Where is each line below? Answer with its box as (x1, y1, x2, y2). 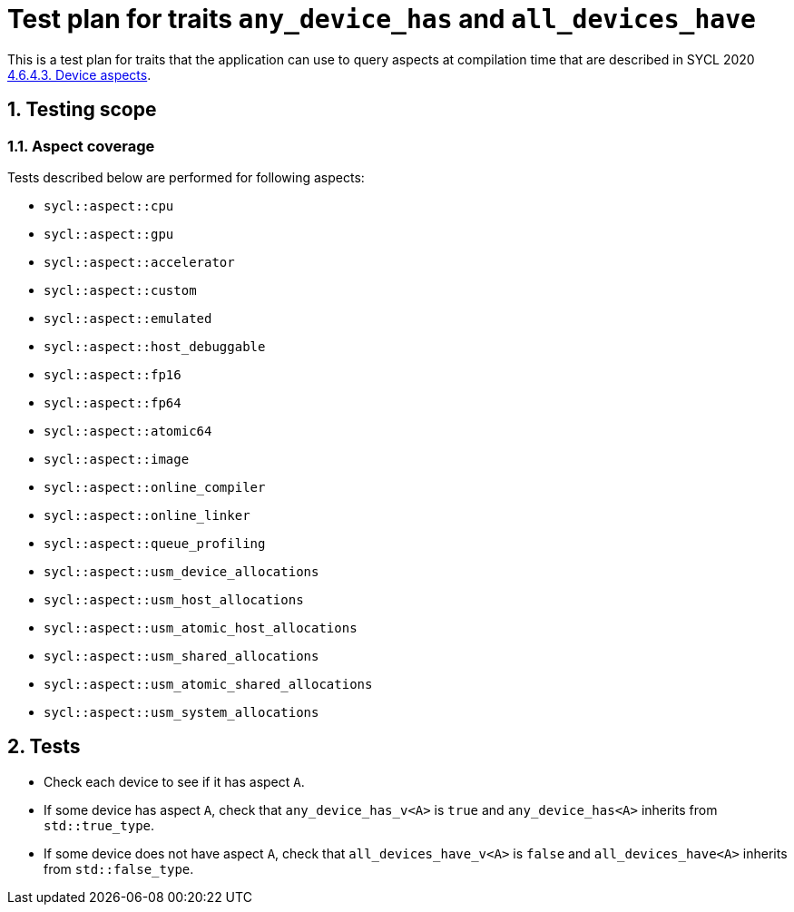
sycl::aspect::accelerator (44, 254, 235, 270)
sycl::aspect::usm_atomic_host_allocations (44, 620, 358, 635)
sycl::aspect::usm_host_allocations (44, 592, 304, 607)
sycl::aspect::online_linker (44, 507, 250, 523)
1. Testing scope (7, 98, 157, 122)
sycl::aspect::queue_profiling (44, 535, 266, 551)
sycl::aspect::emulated (44, 310, 212, 326)
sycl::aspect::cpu (44, 198, 174, 213)
